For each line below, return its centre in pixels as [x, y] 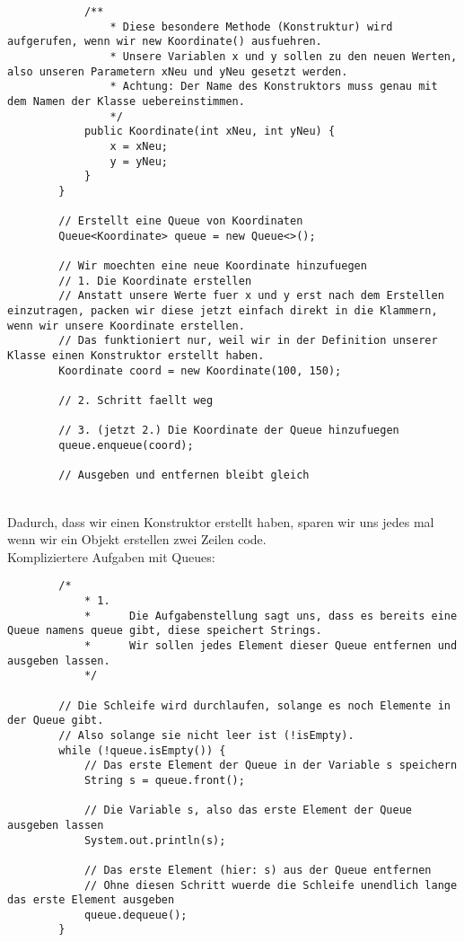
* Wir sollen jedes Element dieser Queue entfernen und [271, 646]
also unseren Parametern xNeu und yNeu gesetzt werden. [178, 71]
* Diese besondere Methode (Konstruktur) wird [251, 26]
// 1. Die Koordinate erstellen [155, 281]
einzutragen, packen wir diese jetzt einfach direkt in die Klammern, [223, 311]
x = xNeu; [139, 146]
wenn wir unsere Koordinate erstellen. [126, 326]
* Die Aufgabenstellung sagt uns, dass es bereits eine [271, 616]
